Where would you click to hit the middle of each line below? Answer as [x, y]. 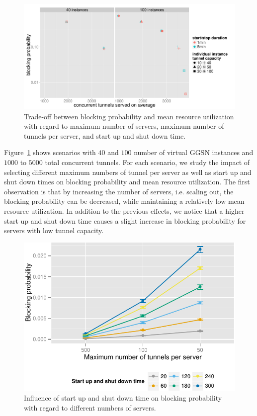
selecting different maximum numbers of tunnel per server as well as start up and [128, 172]
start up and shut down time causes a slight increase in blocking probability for [125, 220]
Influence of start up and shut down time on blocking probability [123, 398]
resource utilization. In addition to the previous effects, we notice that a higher [124, 210]
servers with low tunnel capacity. [54, 230]
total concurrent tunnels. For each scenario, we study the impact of [147, 162]
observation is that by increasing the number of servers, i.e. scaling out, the [119, 191]
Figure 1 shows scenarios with [50, 152]
